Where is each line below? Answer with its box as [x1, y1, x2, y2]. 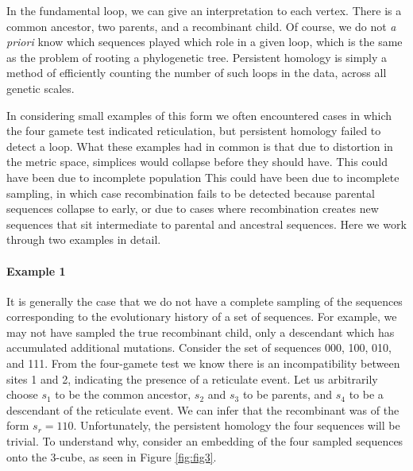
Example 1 [6, 262, 66, 279]
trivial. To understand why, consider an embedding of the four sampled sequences [6, 433, 403, 450]
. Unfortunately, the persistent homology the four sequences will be [73, 417, 400, 434]
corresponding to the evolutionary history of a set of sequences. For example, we [6, 308, 397, 325]
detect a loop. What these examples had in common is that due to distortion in [6, 137, 393, 154]
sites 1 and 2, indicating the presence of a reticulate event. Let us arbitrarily [6, 370, 378, 387]
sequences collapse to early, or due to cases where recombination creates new [6, 200, 379, 217]
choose [6, 386, 38, 403]
